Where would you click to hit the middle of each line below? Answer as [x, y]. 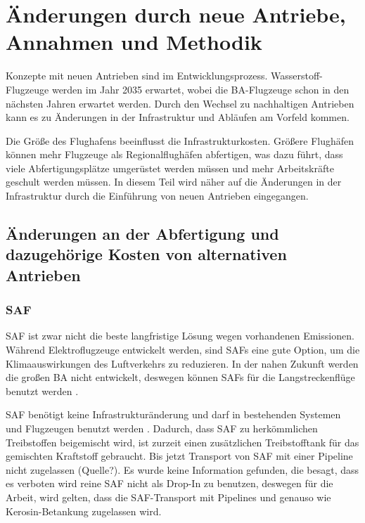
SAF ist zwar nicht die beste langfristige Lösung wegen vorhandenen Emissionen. [180, 336]
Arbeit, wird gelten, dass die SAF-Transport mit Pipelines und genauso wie [168, 497]
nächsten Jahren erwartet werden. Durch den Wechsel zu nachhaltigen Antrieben [180, 103]
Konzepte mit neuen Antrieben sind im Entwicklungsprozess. [137, 76]
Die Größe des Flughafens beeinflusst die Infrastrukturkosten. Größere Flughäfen [180, 140]
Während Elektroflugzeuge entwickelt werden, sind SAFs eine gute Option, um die [183, 350]
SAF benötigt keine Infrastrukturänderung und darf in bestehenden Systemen [173, 414]
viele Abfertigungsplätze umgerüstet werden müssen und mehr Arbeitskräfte [170, 168]
